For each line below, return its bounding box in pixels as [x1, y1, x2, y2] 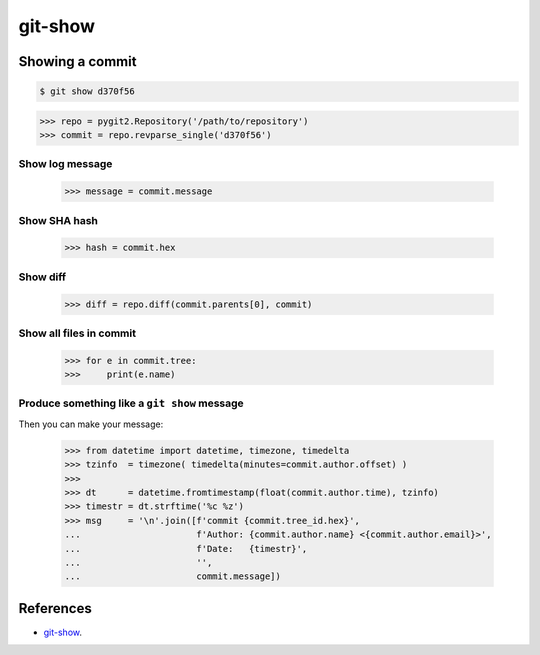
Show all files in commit [18, 326, 137, 340]
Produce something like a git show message [18, 396, 244, 410]
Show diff [18, 270, 67, 284]
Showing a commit [18, 53, 137, 70]
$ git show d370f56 [39, 86, 135, 97]
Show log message [18, 157, 113, 171]
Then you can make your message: [18, 418, 164, 430]
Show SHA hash [18, 213, 99, 227]
